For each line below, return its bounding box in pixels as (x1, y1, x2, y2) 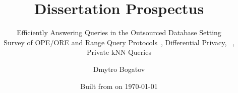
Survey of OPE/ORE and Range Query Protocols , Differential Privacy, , (4, 37, 234, 47)
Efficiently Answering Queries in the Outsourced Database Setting (17, 27, 221, 38)
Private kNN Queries (87, 47, 151, 57)
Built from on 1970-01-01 (80, 80, 158, 91)
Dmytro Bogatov (93, 63, 145, 74)
